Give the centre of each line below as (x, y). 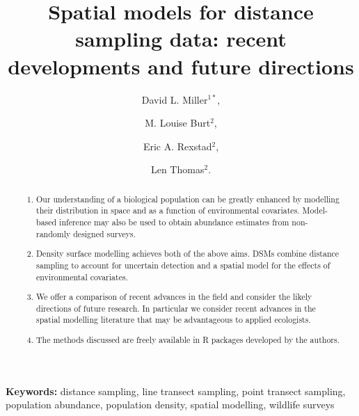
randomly (54, 233)
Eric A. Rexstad (177, 146)
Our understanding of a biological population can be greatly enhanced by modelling (188, 199)
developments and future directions (181, 66)
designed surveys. (104, 233)
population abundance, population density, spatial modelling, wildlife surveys (170, 405)
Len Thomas (177, 169)
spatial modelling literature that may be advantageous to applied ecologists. (174, 320)
